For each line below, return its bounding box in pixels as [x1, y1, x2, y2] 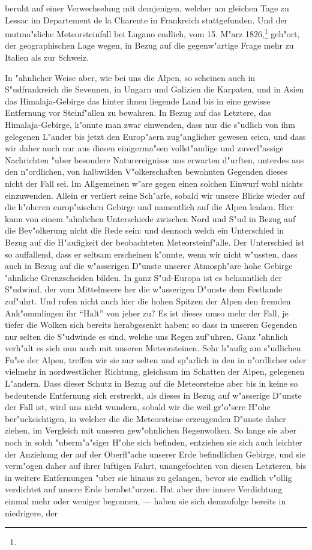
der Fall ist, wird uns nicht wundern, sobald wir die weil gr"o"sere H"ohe [5, 400, 271, 413]
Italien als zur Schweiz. [5, 51, 89, 64]
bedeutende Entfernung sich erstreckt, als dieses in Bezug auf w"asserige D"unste [5, 388, 302, 401]
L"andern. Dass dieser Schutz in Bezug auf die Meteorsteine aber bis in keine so [5, 377, 298, 390]
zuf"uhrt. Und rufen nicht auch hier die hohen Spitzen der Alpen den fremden [5, 294, 291, 307]
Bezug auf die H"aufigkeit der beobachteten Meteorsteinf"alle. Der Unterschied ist [5, 235, 305, 248]
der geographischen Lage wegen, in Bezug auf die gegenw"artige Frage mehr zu [5, 39, 294, 52]
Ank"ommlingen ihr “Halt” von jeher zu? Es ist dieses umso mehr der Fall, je [5, 306, 289, 319]
